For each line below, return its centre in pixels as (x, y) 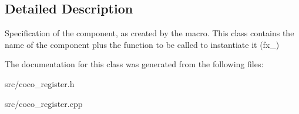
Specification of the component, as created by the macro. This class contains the (149, 33)
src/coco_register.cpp (44, 103)
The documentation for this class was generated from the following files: (134, 64)
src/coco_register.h (40, 83)
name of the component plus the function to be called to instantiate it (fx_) (142, 44)
